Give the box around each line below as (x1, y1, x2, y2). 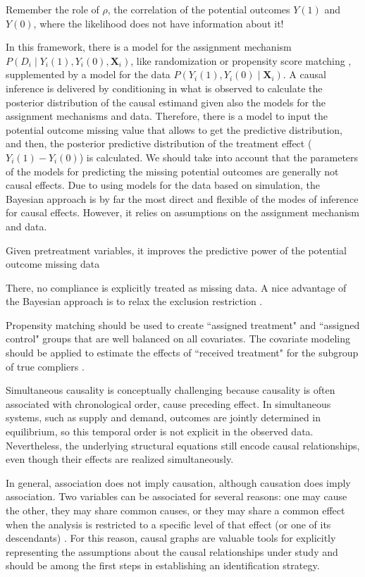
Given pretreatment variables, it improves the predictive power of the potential (6, 242, 347, 257)
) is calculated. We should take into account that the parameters (79, 149, 359, 164)
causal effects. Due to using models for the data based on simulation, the (6, 178, 320, 192)
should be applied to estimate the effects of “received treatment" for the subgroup (6, 345, 359, 360)
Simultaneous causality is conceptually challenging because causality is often (6, 383, 335, 397)
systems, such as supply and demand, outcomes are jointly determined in (6, 410, 321, 425)
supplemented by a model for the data (6, 67, 171, 82)
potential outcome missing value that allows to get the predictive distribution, (6, 122, 342, 137)
